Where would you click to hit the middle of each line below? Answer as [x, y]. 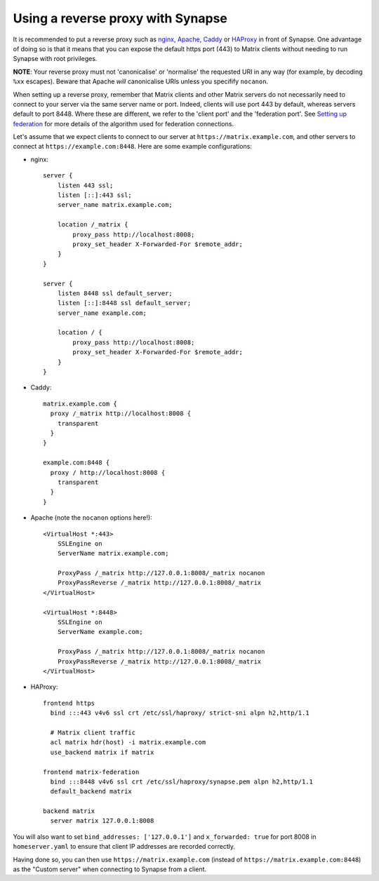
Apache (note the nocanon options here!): [91, 518]
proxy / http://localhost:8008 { [108, 472]
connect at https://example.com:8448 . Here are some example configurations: [133, 147]
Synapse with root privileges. [55, 59]
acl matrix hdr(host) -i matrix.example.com [128, 742]
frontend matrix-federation [91, 772]
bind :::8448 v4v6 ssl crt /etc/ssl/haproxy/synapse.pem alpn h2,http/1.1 [182, 781]
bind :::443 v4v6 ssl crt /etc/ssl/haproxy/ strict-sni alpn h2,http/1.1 [180, 713]
